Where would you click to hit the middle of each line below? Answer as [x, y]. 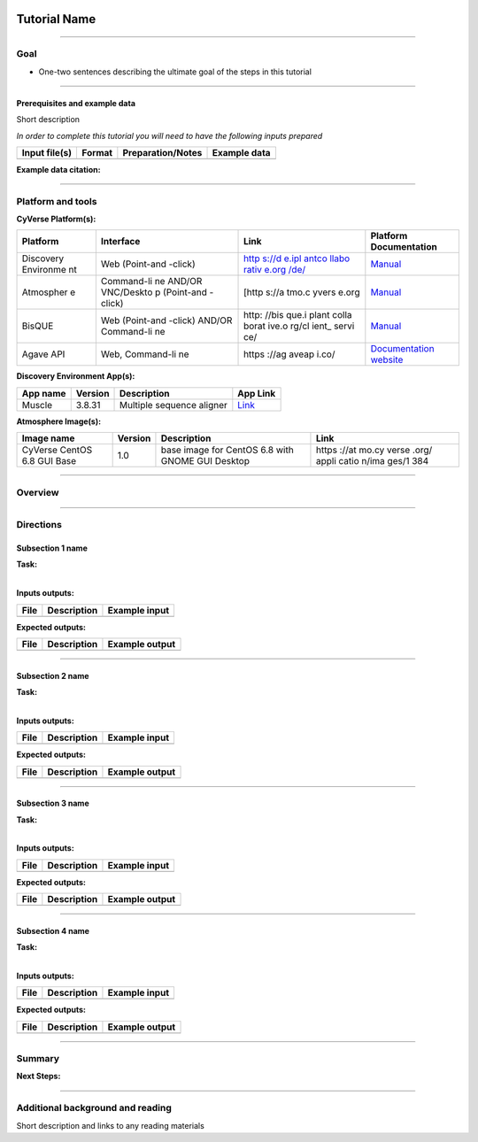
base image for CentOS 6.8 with [227, 450]
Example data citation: [58, 169]
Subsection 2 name [53, 675]
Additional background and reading [94, 1108]
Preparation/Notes [162, 152]
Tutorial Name [56, 19]
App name [44, 393]
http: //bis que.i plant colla [298, 315]
